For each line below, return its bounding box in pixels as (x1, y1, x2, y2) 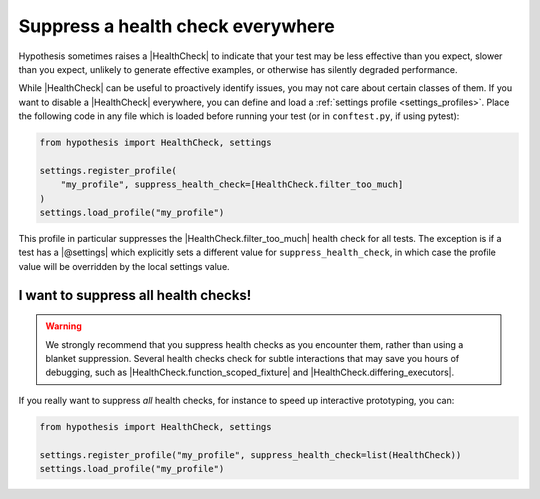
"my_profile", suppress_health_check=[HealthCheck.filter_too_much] (60, 179, 404, 190)
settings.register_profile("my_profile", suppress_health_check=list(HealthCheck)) (39, 449, 462, 460)
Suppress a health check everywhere (18, 15, 335, 37)
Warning (45, 320, 82, 332)
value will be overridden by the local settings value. (18, 260, 230, 272)
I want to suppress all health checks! (18, 286, 252, 304)
